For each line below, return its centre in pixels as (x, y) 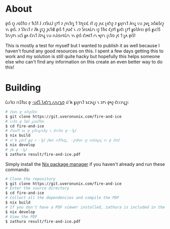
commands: (18, 169)
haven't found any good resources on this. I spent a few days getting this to (84, 51)
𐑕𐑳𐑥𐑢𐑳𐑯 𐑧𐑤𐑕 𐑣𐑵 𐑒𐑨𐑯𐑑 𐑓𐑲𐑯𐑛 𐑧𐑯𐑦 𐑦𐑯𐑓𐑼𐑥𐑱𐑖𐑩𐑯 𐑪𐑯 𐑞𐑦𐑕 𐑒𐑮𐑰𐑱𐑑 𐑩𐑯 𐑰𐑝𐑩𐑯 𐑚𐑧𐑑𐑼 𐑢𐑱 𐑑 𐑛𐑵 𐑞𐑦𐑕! (70, 35)
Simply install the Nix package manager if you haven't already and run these (85, 164)
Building (23, 88)
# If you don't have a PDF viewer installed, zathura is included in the (85, 207)
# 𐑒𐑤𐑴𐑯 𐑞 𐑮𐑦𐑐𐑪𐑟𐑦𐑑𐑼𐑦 (21, 112)
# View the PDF (21, 217)
